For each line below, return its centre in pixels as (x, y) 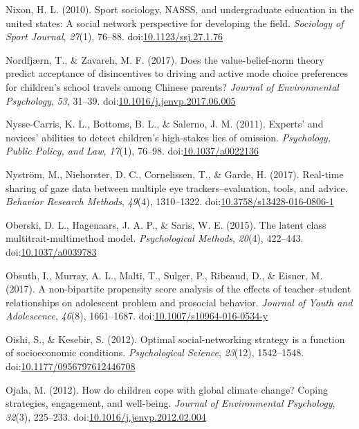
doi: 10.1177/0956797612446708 (71, 366)
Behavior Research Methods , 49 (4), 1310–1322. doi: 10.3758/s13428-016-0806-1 (170, 201)
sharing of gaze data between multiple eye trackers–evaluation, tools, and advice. (177, 187)
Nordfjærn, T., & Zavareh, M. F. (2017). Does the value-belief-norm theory (165, 59)
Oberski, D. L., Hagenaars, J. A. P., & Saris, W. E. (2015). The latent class (166, 224)
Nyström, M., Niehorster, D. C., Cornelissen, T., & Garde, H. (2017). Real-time (175, 174)
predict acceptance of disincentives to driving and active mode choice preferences (177, 73)
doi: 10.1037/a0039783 (51, 251)
